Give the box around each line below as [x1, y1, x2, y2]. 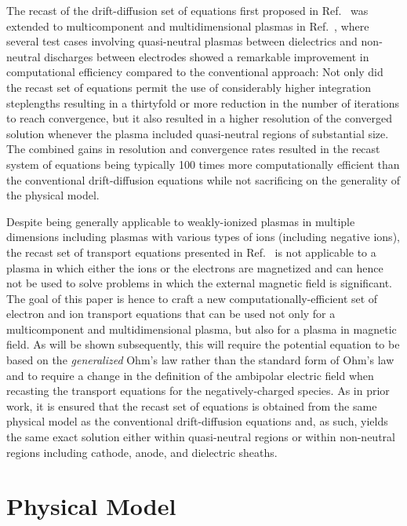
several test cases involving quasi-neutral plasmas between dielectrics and [6, 33, 358, 49]
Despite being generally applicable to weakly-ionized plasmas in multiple [6, 213, 355, 229]
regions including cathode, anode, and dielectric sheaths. [6, 444, 278, 460]
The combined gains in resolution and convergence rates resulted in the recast [6, 141, 380, 157]
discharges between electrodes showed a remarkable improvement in [44, 48, 369, 64]
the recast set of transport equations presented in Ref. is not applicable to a [6, 243, 376, 260]
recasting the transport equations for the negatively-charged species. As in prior [6, 382, 390, 399]
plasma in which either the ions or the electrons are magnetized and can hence [6, 259, 383, 276]
